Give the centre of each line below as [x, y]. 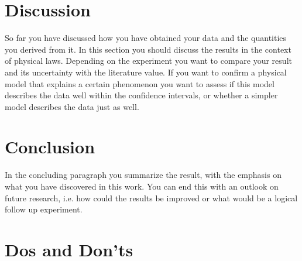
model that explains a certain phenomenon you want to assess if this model [140, 83]
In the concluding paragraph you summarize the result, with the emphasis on [143, 175]
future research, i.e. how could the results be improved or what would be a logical [151, 198]
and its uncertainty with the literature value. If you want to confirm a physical [146, 72]
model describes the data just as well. [72, 106]
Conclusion [50, 147]
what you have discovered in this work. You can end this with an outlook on [142, 186]
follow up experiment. [44, 209]
